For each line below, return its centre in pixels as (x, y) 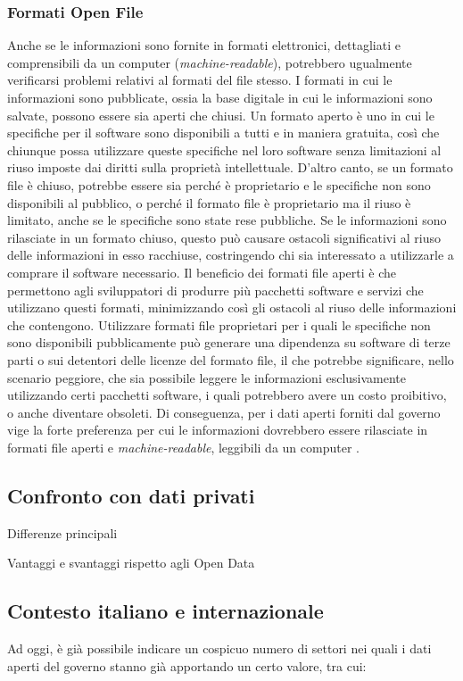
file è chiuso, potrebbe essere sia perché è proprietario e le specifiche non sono (219, 184)
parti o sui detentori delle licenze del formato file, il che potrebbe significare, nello (231, 359)
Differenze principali (62, 532)
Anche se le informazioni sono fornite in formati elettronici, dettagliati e (204, 45)
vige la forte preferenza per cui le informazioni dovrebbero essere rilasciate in (218, 430)
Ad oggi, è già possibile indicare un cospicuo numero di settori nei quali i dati (219, 648)
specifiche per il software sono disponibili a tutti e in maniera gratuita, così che (223, 133)
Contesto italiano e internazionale (165, 611)
